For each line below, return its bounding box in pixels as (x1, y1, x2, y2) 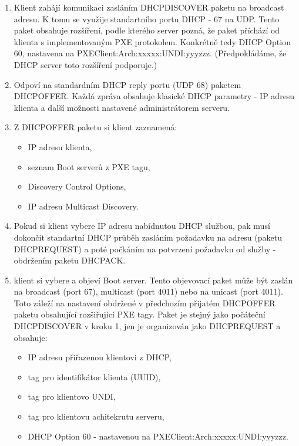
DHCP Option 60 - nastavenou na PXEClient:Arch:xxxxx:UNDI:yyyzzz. (28, 430, 288, 442)
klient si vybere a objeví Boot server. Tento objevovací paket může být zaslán (14, 273, 293, 286)
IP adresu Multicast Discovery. (28, 200, 139, 212)
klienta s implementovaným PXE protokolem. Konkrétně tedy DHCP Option (14, 35, 291, 48)
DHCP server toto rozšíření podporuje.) (14, 58, 157, 70)
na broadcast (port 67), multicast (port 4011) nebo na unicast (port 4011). (14, 285, 283, 298)
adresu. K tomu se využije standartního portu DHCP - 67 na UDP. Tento (14, 12, 280, 25)
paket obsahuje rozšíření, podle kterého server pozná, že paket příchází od (14, 24, 280, 36)
